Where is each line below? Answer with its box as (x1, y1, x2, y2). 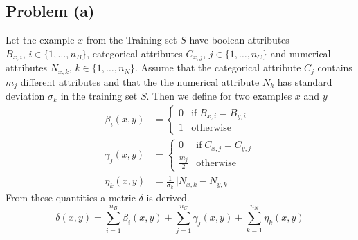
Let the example (6, 33, 75, 47)
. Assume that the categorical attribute (135, 60, 301, 75)
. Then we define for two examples (146, 89, 292, 103)
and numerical (270, 46, 331, 60)
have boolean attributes (189, 33, 289, 47)
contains (317, 60, 352, 75)
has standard (277, 74, 332, 89)
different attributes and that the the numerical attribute (20, 74, 260, 89)
